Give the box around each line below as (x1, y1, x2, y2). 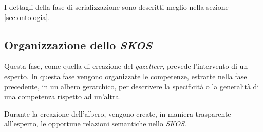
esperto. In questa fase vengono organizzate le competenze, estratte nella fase (4, 70, 247, 81)
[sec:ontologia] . (4, 11, 50, 22)
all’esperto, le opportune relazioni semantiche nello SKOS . (4, 118, 186, 129)
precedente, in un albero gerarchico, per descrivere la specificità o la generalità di (4, 81, 259, 91)
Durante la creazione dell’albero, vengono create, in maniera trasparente (4, 108, 231, 119)
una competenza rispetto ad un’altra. (4, 91, 121, 102)
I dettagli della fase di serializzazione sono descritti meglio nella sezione (4, 2, 229, 12)
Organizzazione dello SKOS (4, 36, 153, 52)
